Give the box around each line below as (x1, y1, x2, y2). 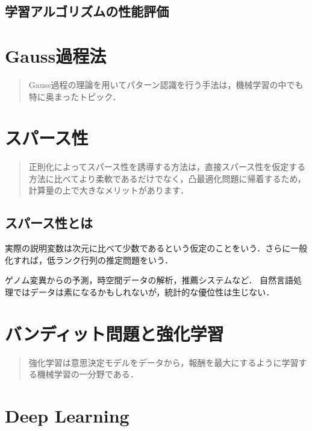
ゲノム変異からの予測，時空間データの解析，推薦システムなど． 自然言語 (5, 274, 294, 286)
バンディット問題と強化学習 (5, 321, 224, 345)
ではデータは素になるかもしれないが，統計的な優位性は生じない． (13, 285, 275, 298)
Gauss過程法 (5, 43, 107, 68)
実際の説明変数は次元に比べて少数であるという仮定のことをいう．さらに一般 (5, 242, 308, 254)
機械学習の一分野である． (37, 368, 139, 380)
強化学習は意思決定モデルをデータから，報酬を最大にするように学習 (28, 356, 299, 368)
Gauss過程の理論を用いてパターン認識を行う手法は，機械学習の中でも (28, 78, 304, 90)
